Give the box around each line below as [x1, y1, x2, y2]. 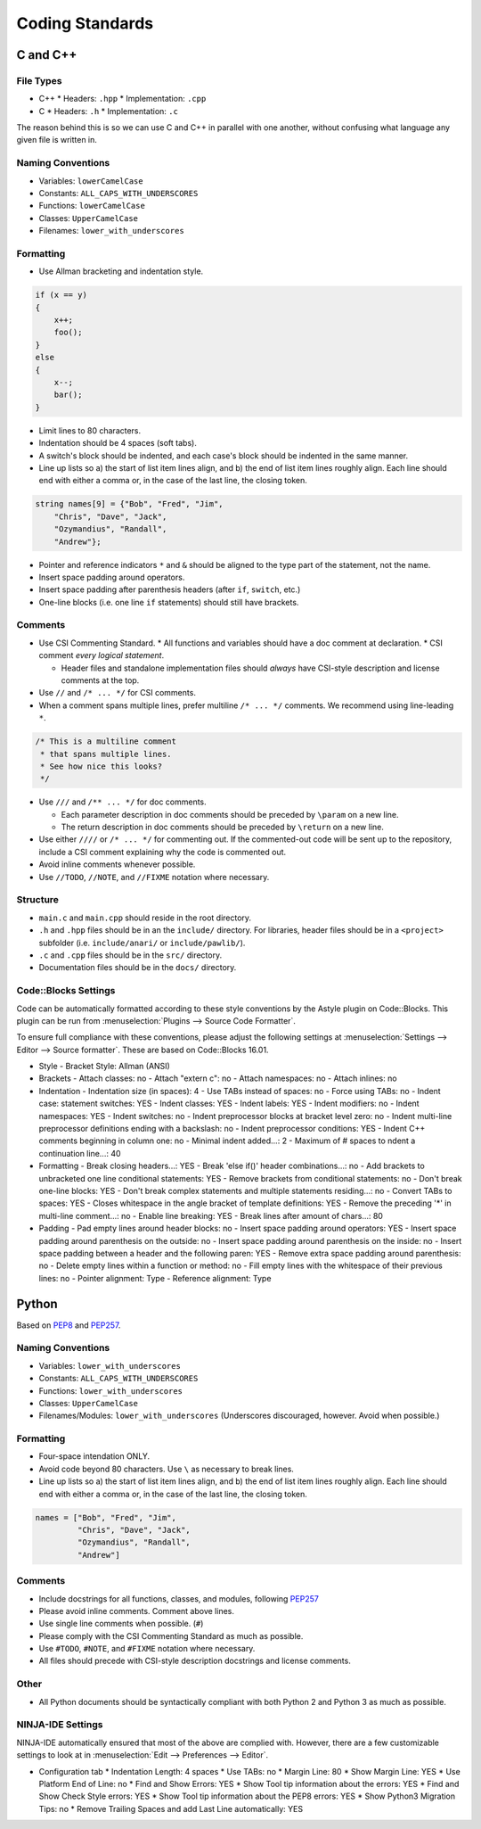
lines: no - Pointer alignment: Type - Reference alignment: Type [38, 1273, 272, 1283]
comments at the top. [61, 675, 140, 686]
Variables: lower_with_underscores [38, 1360, 182, 1371]
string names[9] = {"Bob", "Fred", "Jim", [35, 499, 224, 509]
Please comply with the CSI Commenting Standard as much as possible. [38, 1630, 304, 1641]
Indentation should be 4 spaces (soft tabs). [38, 438, 198, 449]
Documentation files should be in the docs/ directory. [38, 962, 237, 973]
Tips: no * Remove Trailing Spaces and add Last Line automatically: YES [38, 1803, 303, 1814]
